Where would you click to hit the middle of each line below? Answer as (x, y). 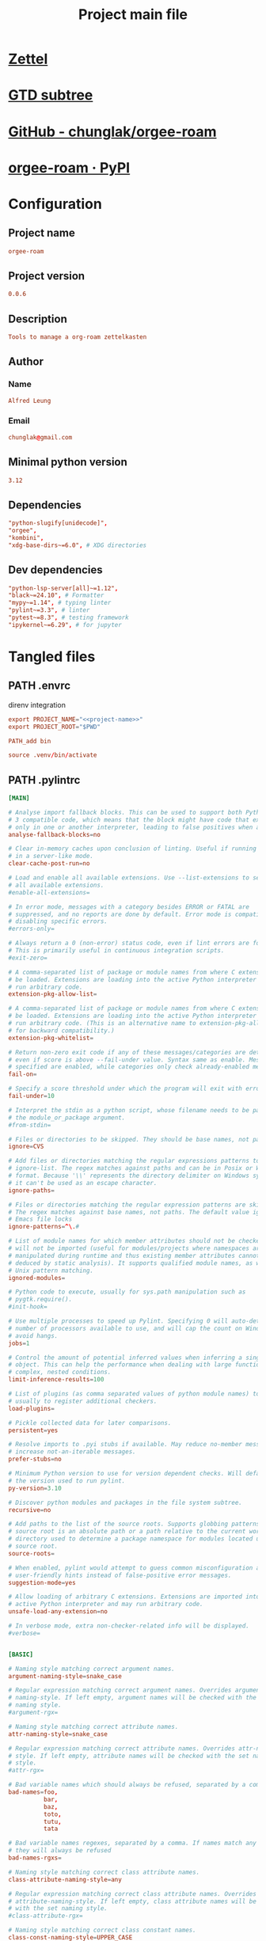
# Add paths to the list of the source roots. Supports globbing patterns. (136, 1524)
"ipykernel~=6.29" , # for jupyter (65, 625)
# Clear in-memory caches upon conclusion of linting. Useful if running (133, 849)
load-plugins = (32, 1408)
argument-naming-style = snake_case (65, 1676)
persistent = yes (33, 1430)
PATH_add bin (30, 741)
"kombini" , (26, 537)
